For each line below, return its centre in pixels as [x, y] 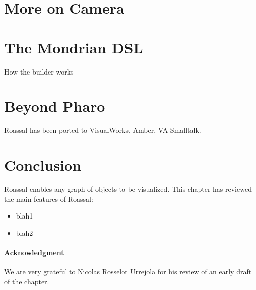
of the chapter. [27, 281]
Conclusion [43, 165]
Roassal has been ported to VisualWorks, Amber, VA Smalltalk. [103, 130]
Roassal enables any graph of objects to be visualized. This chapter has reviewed [128, 189]
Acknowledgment [34, 252]
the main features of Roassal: [49, 199]
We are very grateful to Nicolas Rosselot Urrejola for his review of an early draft [128, 272]
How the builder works [39, 71]
